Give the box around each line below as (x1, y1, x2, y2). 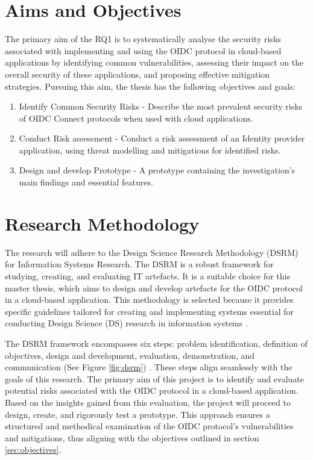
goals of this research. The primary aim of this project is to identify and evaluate (5, 372, 305, 385)
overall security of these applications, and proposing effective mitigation (5, 67, 270, 80)
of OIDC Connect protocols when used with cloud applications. (19, 111, 253, 124)
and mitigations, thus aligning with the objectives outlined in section (5, 431, 259, 444)
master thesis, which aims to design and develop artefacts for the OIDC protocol (5, 281, 303, 294)
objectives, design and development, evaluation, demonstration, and (5, 349, 255, 361)
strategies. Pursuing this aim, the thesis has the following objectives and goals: (5, 79, 296, 92)
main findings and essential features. (19, 176, 153, 188)
